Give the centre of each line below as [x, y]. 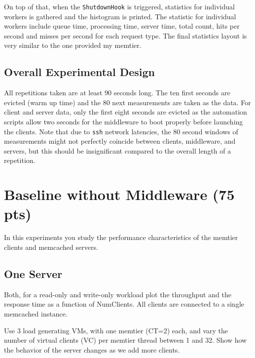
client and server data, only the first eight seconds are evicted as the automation [126, 112]
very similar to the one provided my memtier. [73, 45]
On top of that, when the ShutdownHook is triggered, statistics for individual [119, 6]
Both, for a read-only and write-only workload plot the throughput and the [118, 294]
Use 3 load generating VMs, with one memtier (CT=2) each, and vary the [116, 330]
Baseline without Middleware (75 [119, 194]
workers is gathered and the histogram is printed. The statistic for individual [120, 16]
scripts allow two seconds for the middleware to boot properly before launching [124, 122]
